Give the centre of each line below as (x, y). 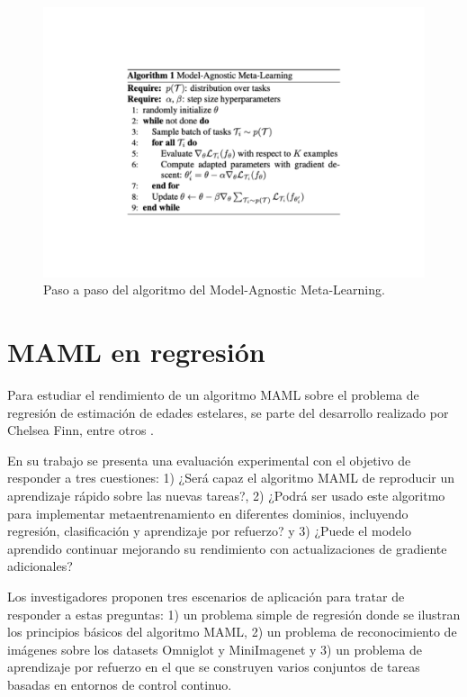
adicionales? (40, 566)
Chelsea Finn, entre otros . (81, 430)
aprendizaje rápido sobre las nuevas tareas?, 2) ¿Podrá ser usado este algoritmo (226, 496)
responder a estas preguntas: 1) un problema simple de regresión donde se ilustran (234, 614)
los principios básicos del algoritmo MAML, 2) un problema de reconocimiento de (232, 632)
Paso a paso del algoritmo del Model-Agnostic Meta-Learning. (214, 290)
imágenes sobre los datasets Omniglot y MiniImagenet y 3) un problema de (215, 649)
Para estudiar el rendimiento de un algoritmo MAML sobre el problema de (213, 395)
